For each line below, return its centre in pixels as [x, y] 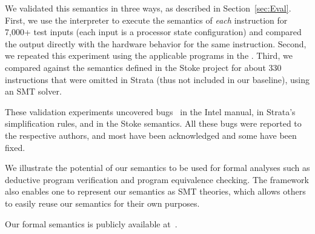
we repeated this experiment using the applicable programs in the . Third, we [149, 55]
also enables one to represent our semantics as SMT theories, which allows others [155, 191]
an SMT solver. [33, 91]
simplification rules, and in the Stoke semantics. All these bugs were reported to [153, 123]
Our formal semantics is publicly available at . [91, 223]
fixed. [15, 147]
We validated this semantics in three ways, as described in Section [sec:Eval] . [148, 8]
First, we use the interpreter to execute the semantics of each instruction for [146, 20]
